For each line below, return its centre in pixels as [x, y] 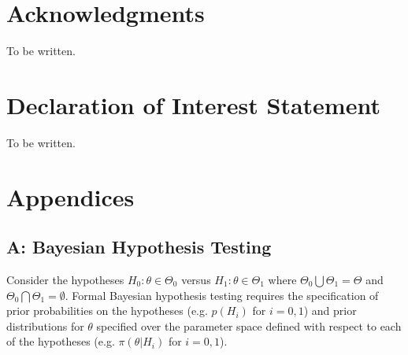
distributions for [45, 325]
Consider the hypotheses [65, 280]
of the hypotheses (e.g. [61, 341]
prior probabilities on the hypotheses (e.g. [107, 311]
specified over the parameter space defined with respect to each [249, 325]
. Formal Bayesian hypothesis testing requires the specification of [222, 295]
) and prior [330, 311]
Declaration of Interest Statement [193, 104]
